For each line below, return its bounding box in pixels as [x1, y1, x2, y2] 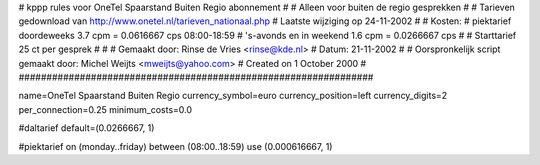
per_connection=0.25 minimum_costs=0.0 [18, 103, 193, 115]
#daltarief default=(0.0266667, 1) [18, 122, 155, 134]
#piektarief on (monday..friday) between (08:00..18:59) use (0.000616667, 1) [18, 140, 333, 152]
